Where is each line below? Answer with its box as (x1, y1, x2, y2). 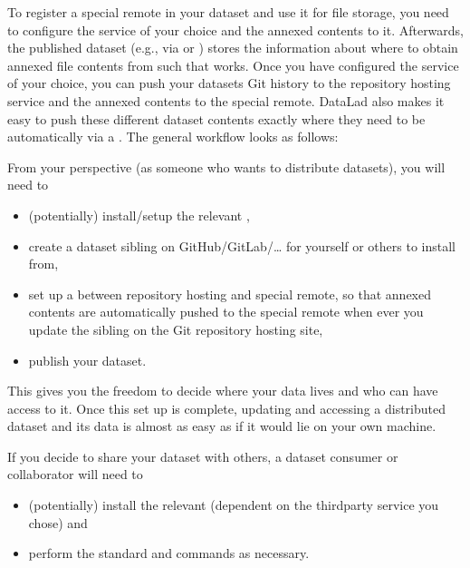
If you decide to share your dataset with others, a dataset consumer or (7, 446, 398, 465)
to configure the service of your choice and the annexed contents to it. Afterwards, (7, 20, 465, 39)
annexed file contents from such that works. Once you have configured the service (7, 55, 459, 74)
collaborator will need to (7, 465, 143, 484)
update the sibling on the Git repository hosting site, (28, 319, 323, 338)
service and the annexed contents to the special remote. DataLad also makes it (7, 91, 445, 110)
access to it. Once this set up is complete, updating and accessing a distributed (7, 398, 446, 417)
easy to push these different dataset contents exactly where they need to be (7, 109, 426, 128)
